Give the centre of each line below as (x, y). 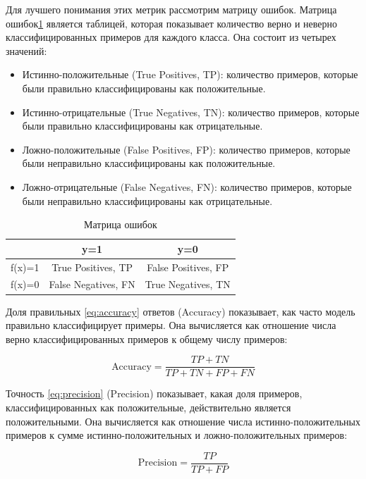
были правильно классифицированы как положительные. (144, 88)
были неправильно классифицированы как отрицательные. (147, 200)
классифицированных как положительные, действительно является (148, 407)
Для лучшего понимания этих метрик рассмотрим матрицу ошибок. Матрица (171, 9)
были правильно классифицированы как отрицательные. (142, 126)
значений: (26, 50)
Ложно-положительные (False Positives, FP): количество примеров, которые (186, 149)
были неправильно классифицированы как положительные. (149, 163)
